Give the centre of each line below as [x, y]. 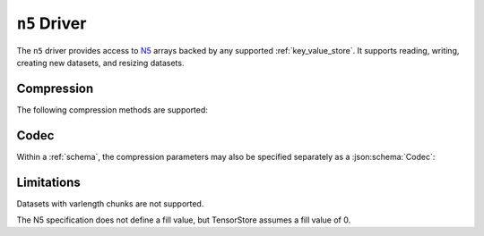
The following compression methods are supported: [112, 110]
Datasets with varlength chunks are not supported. [110, 203]
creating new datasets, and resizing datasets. [100, 63]
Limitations [48, 182]
